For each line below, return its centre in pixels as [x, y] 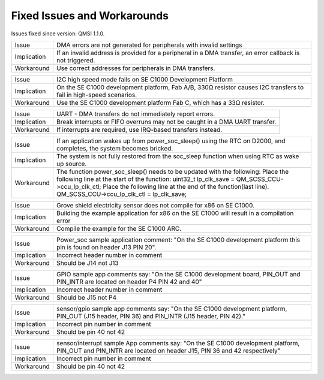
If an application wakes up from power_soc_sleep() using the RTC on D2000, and [171, 141]
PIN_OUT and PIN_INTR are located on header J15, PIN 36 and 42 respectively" [168, 351]
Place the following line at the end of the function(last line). [186, 186]
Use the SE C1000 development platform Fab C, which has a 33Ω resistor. [160, 102]
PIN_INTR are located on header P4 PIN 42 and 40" [129, 282]
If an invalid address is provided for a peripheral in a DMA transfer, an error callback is [178, 53]
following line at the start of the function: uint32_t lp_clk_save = [145, 179]
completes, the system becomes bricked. [115, 148]
